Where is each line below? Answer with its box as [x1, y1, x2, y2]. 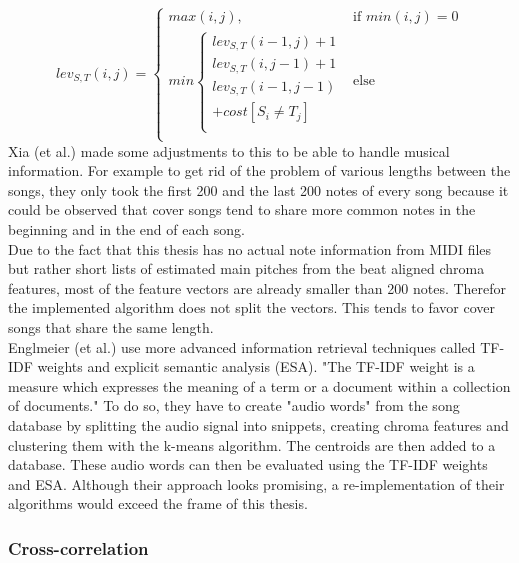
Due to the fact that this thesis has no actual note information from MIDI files [8, 238, 492, 259]
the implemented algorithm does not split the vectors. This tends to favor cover [8, 297, 496, 318]
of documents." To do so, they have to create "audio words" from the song [8, 395, 460, 416]
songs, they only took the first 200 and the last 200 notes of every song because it [8, 179, 509, 200]
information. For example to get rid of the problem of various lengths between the [8, 160, 511, 181]
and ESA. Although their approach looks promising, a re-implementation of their [8, 473, 505, 494]
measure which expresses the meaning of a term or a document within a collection [8, 375, 511, 396]
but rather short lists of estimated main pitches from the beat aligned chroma [8, 258, 485, 279]
